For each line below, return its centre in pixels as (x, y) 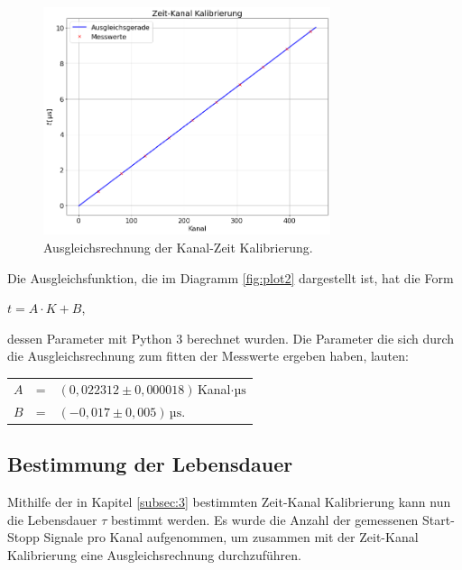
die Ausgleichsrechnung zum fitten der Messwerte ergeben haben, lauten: (208, 356)
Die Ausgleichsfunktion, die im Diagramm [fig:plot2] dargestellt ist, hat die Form (231, 277)
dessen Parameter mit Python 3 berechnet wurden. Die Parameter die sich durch (231, 338)
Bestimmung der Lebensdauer (150, 464)
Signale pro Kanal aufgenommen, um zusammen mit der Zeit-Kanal (231, 537)
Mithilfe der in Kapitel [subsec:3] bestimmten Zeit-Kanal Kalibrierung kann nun (229, 501)
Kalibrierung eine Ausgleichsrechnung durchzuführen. (154, 554)
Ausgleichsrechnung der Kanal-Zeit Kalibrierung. (178, 248)
